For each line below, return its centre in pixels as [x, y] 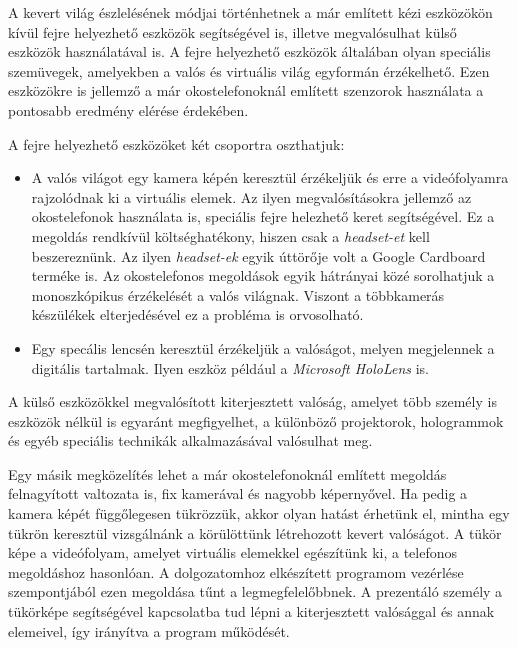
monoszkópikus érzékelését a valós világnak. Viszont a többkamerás [238, 294]
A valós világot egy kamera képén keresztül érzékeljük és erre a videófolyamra [270, 177]
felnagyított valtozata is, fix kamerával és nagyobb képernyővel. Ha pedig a [238, 493]
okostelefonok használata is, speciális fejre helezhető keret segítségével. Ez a [263, 216]
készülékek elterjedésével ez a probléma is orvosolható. [197, 314]
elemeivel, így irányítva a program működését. [149, 630]
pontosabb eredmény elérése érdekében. [128, 109]
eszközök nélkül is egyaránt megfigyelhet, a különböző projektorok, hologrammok [256, 420]
